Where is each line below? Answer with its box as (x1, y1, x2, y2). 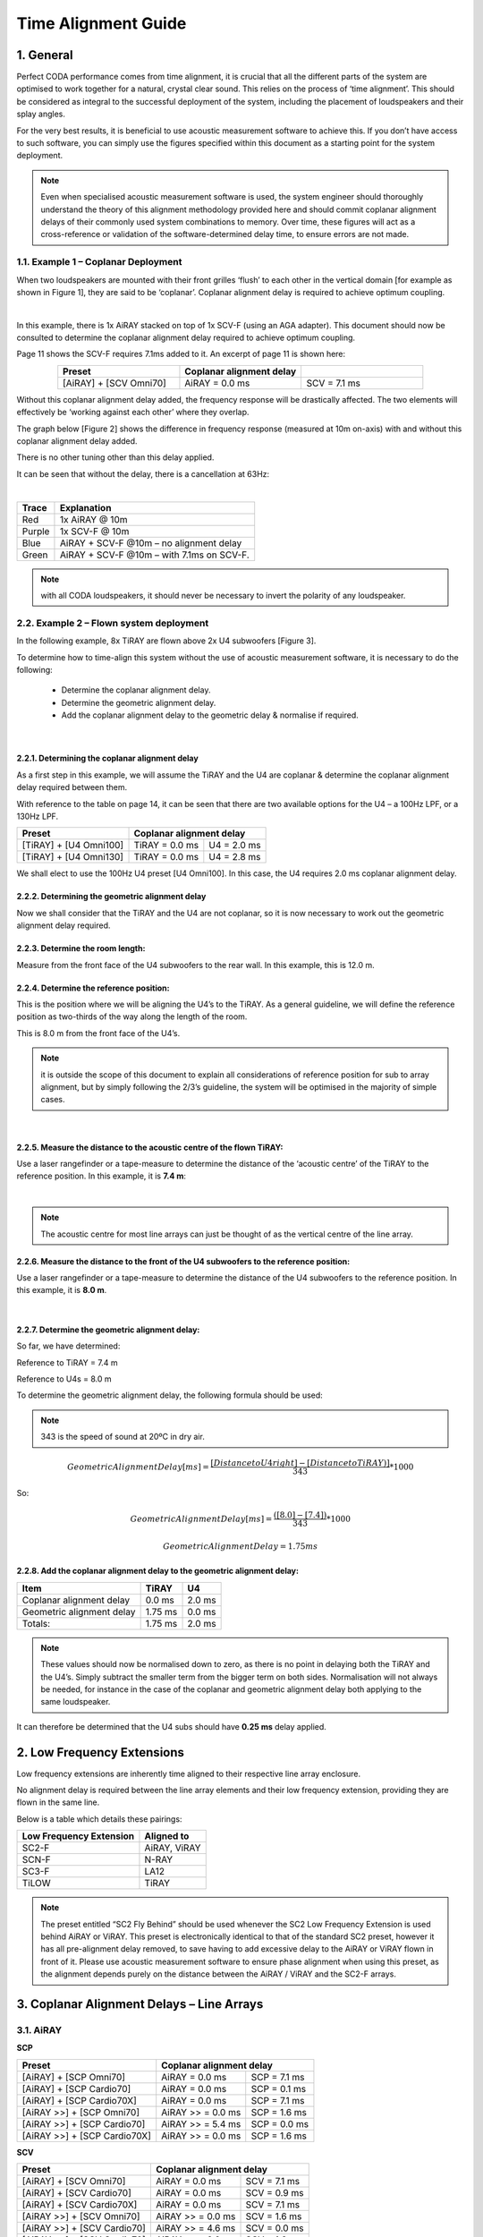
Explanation (59, 501, 112, 514)
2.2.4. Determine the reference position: (16, 982, 170, 993)
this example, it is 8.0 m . (16, 1285, 107, 1296)
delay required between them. (16, 782, 128, 793)
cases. (40, 1094, 65, 1105)
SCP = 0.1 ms (250, 2082, 307, 2095)
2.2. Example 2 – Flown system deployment (16, 617, 209, 629)
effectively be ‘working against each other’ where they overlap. (16, 407, 250, 418)
